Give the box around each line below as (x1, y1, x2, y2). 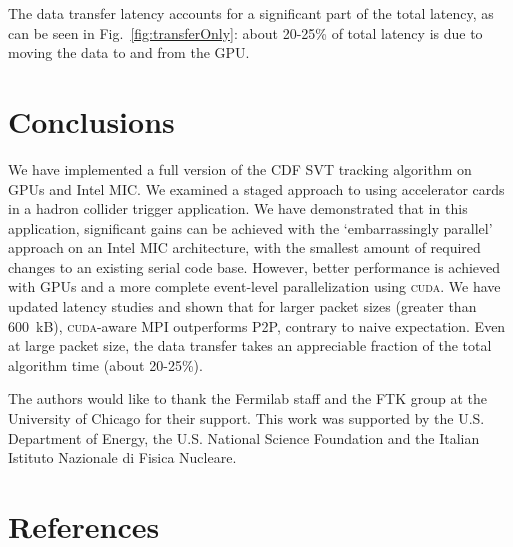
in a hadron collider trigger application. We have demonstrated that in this (8, 198, 468, 219)
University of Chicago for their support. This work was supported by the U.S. (8, 408, 485, 429)
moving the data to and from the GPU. (8, 42, 250, 63)
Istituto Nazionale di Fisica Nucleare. (8, 447, 237, 468)
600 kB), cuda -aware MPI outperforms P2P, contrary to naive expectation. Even (8, 315, 506, 336)
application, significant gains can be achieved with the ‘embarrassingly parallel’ (8, 217, 493, 238)
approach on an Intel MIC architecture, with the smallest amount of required (8, 237, 481, 258)
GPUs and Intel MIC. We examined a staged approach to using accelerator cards (8, 178, 505, 199)
